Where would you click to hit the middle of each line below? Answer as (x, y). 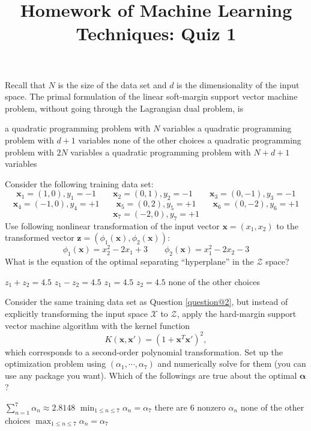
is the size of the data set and (112, 84)
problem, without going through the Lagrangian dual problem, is (124, 108)
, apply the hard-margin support (237, 313)
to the (287, 225)
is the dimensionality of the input (238, 84)
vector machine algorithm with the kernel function (98, 325)
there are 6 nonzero (190, 407)
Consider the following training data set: (79, 183)
